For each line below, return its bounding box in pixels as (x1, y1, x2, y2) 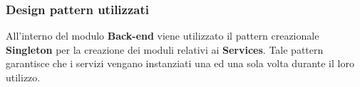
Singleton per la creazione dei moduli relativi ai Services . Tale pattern (6, 42, 324, 57)
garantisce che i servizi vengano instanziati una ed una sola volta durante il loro (6, 56, 354, 71)
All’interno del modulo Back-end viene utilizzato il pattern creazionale (6, 28, 319, 43)
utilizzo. (6, 70, 41, 84)
